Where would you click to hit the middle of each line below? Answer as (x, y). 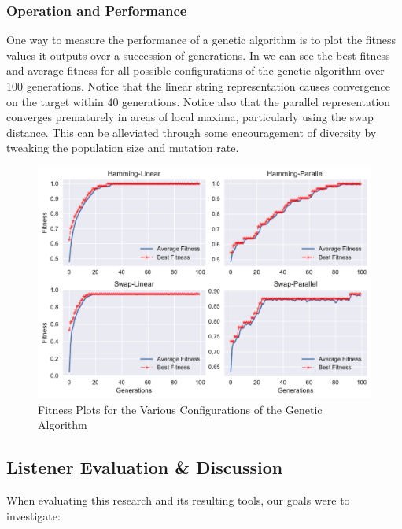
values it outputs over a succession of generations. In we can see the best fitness (198, 55)
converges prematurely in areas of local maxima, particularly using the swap (190, 117)
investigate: (33, 515)
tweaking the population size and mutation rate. (123, 148)
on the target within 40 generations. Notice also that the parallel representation (199, 101)
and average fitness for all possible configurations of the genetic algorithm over (195, 70)
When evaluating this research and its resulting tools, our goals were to (178, 499)
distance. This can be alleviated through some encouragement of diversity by (192, 132)
